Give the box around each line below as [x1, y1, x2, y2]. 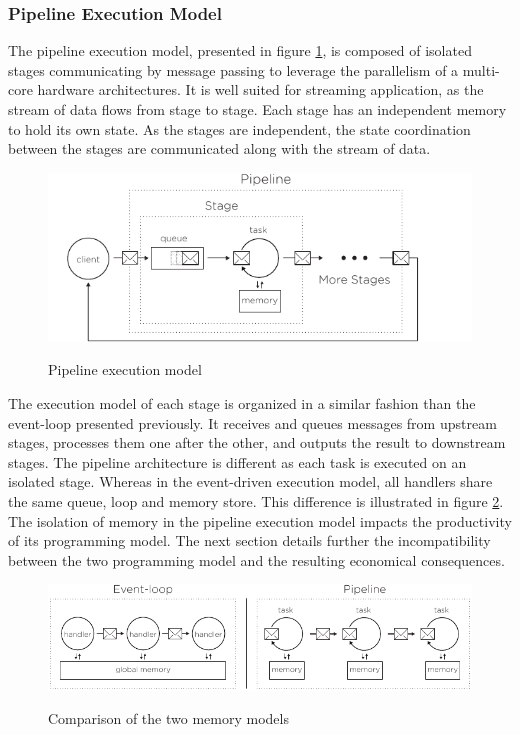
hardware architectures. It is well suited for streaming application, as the [37, 79, 484, 100]
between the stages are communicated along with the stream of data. [8, 138, 431, 159]
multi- [462, 59, 500, 80]
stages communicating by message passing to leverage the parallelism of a [8, 59, 459, 80]
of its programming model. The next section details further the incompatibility [8, 530, 491, 551]
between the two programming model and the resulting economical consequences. [8, 549, 505, 570]
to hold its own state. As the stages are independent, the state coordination [8, 118, 471, 139]
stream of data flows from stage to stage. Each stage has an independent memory [8, 99, 507, 119]
